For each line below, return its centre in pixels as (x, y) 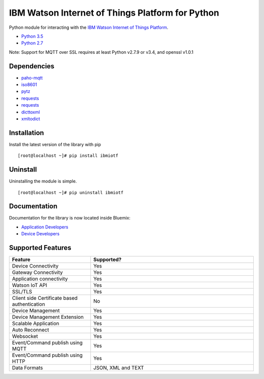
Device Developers (40, 234)
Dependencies (32, 66)
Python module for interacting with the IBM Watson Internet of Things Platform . (89, 27)
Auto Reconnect (31, 330)
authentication (29, 304)
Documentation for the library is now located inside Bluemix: (70, 218)
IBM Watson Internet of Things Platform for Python (114, 13)
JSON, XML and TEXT (119, 368)
